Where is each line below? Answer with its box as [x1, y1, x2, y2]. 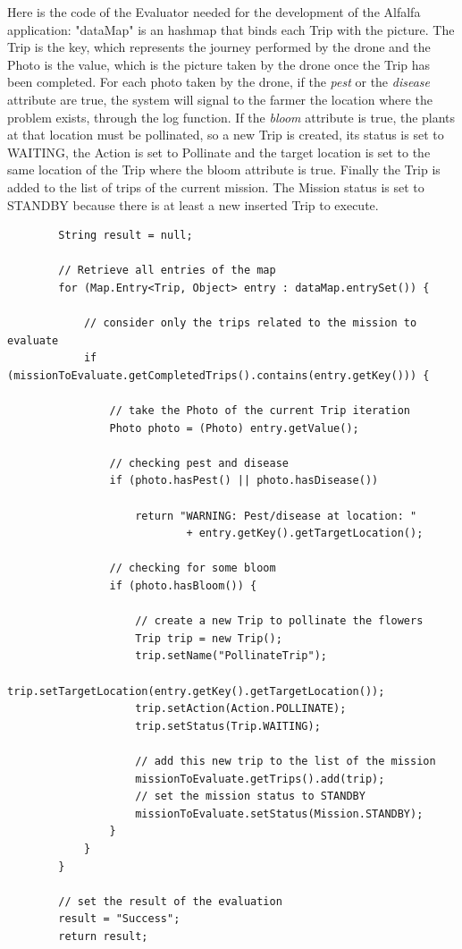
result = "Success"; [58, 912, 181, 926]
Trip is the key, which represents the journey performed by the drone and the [7, 38, 431, 56]
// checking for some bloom [109, 562, 276, 575]
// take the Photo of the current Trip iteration [109, 404, 411, 418]
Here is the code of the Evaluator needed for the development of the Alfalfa [7, 3, 421, 21]
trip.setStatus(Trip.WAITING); [135, 719, 321, 733]
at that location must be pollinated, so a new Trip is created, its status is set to [7, 125, 444, 144]
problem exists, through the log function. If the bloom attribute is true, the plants [7, 107, 456, 126]
